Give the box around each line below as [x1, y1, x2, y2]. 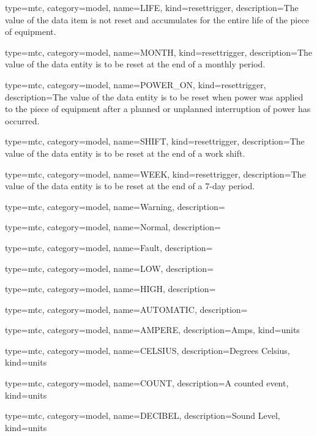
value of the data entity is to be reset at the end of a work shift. [5, 146, 245, 159]
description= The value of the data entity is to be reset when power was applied [5, 90, 304, 103]
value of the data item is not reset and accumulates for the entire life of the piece [5, 13, 309, 26]
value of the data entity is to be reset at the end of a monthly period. [5, 58, 266, 70]
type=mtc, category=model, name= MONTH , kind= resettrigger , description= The [5, 45, 313, 58]
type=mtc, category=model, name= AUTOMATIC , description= [5, 303, 248, 315]
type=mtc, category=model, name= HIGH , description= [5, 282, 216, 295]
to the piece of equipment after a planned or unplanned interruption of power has [5, 102, 311, 115]
